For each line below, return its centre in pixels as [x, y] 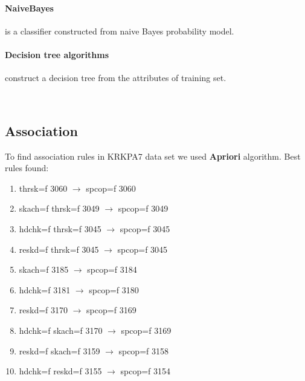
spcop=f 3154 [146, 371]
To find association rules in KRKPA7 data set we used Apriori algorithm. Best [153, 156]
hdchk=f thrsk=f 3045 [60, 228]
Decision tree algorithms [57, 54]
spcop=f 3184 [112, 269]
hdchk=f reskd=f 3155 [60, 371]
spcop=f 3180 [114, 289]
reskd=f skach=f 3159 [59, 350]
